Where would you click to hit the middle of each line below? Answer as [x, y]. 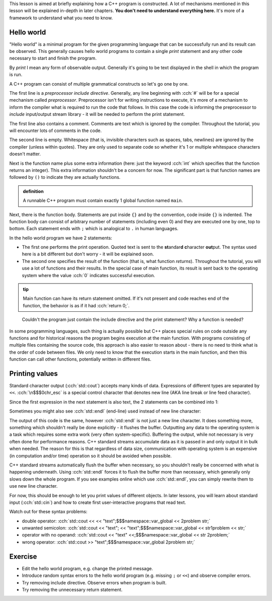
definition [33, 191]
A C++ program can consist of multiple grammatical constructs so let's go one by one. [99, 84]
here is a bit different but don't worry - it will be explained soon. [88, 254]
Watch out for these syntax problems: [48, 512]
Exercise [23, 556]
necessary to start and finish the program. [53, 58]
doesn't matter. [25, 154]
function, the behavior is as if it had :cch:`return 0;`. [76, 305]
